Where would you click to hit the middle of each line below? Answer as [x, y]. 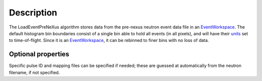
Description [33, 13]
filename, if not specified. [34, 72]
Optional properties [39, 54]
